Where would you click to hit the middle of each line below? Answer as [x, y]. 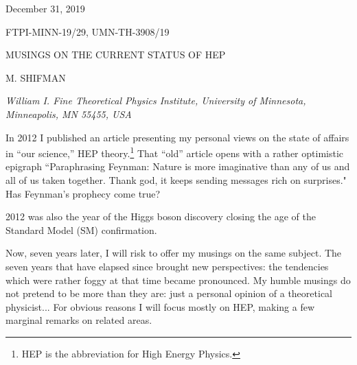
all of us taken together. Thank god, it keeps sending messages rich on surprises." [176, 180]
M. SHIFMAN [36, 77]
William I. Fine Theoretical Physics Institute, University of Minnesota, [156, 101]
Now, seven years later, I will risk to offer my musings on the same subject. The [174, 253]
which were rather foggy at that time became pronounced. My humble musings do [178, 280]
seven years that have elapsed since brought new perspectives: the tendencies [167, 266]
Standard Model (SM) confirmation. [81, 229]
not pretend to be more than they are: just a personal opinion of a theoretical [169, 293]
